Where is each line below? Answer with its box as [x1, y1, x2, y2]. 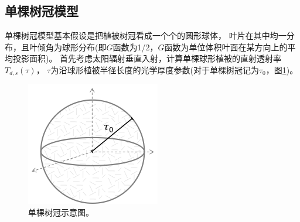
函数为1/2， [112, 40, 158, 53]
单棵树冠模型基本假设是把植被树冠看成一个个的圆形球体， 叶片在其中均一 [5, 29, 287, 42]
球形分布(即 [62, 40, 107, 53]
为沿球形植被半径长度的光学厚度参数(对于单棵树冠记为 [50, 63, 259, 76]
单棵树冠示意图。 [28, 206, 94, 218]
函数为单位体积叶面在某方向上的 [164, 40, 288, 53]
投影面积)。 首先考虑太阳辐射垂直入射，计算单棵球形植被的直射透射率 [12, 52, 282, 64]
